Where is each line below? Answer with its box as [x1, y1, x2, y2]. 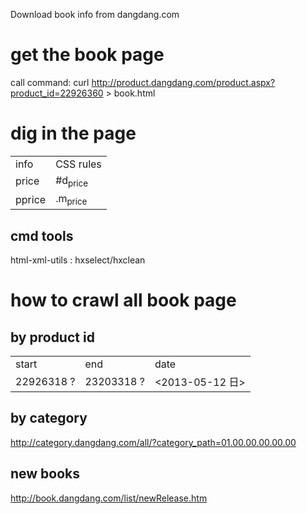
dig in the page [10, 122, 137, 145]
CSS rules [55, 157, 102, 171]
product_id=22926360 [10, 87, 104, 99]
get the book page [10, 44, 165, 66]
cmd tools [10, 227, 74, 244]
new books [10, 465, 81, 483]
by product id [10, 329, 95, 346]
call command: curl [10, 76, 90, 88]
